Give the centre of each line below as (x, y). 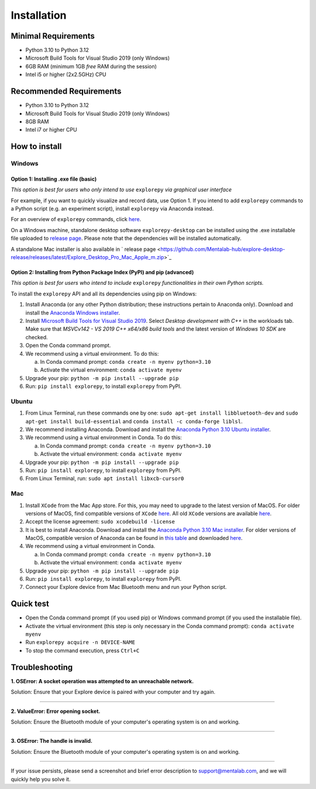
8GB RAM (37, 121)
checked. (37, 337)
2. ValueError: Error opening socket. (56, 711)
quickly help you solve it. (41, 779)
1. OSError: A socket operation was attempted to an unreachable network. (102, 681)
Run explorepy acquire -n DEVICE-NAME (80, 642)
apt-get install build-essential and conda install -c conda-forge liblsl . (134, 421)
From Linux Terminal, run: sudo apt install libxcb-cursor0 (105, 478)
